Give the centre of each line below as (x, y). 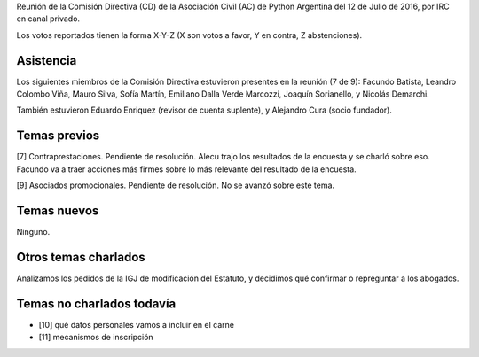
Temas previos (58, 136)
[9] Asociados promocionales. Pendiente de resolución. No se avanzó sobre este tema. (176, 185)
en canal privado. (48, 19)
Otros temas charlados (81, 257)
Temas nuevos (58, 210)
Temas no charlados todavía (96, 303)
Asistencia (47, 61)
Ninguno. (33, 232)
